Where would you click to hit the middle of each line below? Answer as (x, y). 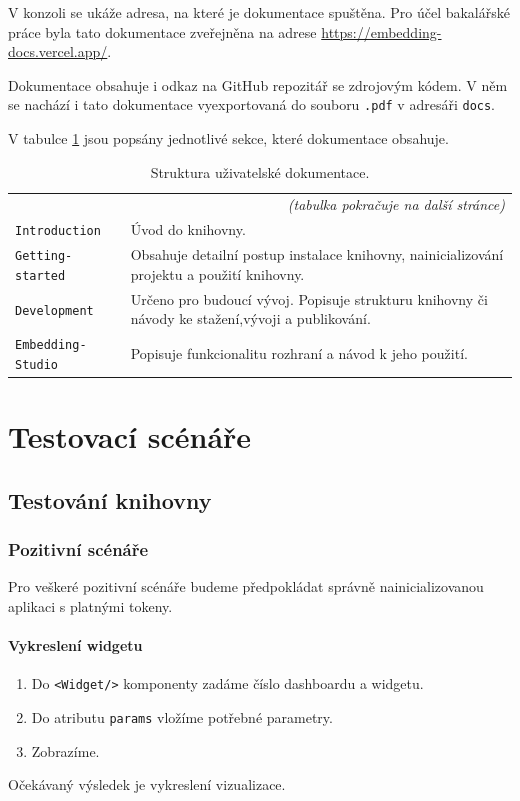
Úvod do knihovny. (188, 229)
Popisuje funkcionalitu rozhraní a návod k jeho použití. (299, 353)
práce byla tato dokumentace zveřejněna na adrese (162, 31)
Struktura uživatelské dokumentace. (260, 171)
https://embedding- (381, 31)
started (40, 275)
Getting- (44, 256)
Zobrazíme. (65, 750)
